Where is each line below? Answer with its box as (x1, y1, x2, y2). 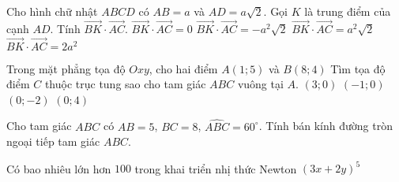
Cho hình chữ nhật (6, 3, 98, 19)
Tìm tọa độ (330, 60, 386, 76)
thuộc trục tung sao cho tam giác (44, 76, 206, 92)
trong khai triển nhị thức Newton (134, 160, 297, 176)
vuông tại (237, 76, 284, 92)
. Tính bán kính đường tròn (258, 117, 393, 134)
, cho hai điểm (149, 60, 218, 76)
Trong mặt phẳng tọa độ (6, 60, 126, 76)
